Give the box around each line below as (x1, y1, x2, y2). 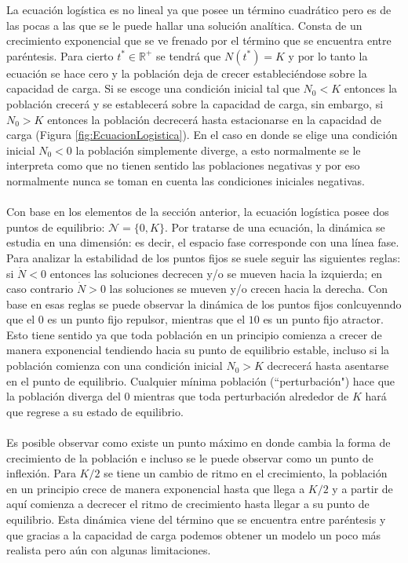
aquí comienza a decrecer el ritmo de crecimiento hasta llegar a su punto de (6, 495, 370, 512)
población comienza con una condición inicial (6, 357, 223, 374)
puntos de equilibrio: (6, 218, 105, 235)
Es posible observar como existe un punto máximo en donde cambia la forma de (6, 434, 391, 451)
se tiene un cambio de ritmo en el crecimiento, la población (104, 465, 388, 481)
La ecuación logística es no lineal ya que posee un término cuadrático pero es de (6, 2, 392, 17)
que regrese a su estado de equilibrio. (6, 403, 184, 419)
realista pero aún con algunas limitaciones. (6, 542, 211, 558)
